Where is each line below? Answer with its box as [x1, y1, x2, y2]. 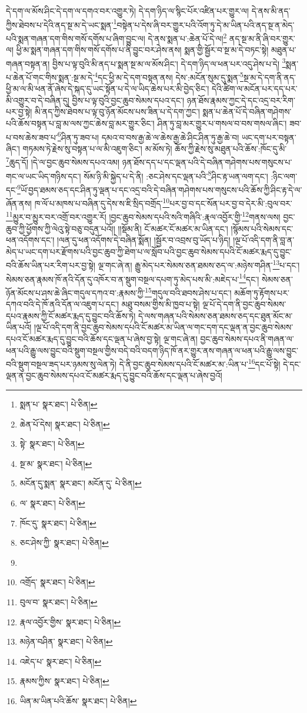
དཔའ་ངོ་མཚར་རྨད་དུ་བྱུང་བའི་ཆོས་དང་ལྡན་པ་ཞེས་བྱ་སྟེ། [6, 332, 161, 344]
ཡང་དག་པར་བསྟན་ [241, 131, 296, 143]
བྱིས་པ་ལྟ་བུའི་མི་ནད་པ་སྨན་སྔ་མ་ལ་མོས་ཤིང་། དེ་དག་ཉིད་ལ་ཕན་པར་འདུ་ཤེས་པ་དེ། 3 [52, 55, 286, 69]
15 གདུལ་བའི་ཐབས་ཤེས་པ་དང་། [145, 284, 232, 299]
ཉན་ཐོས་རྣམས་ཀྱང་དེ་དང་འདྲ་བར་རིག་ [186, 94, 295, 106]
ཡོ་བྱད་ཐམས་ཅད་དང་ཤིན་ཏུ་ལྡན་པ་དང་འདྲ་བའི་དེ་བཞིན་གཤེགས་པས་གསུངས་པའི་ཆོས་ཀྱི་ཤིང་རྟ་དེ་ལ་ [20, 183, 302, 195]
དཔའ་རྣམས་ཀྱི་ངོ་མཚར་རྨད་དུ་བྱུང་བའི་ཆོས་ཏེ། [6, 309, 136, 321]
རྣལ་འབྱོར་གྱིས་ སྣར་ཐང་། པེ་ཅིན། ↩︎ [19, 615, 121, 628]
